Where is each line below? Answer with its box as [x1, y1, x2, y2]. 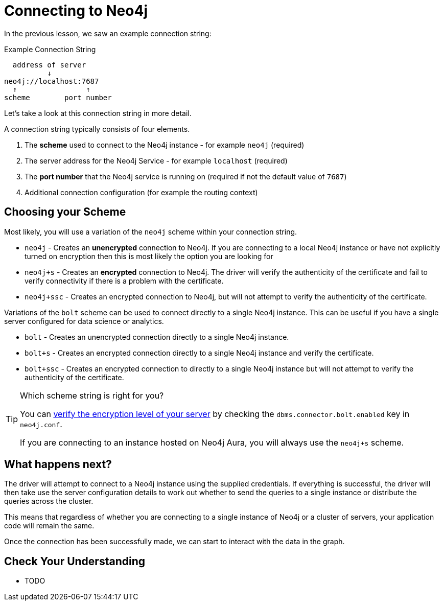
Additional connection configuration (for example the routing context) [25, 188, 258, 197]
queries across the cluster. [4, 497, 94, 506]
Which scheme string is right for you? [20, 390, 164, 401]
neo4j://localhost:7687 [4, 77, 99, 85]
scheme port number [4, 93, 112, 102]
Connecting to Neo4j [4, 2, 148, 19]
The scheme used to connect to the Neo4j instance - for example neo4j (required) [25, 140, 305, 149]
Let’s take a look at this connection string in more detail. [4, 108, 192, 118]
